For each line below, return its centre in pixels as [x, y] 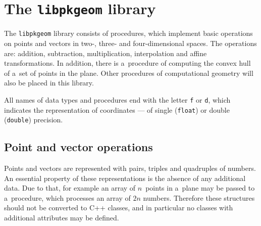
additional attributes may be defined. [62, 218]
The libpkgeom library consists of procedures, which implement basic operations [128, 33]
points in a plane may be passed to [200, 188]
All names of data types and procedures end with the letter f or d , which [117, 99]
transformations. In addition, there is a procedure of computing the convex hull [127, 63]
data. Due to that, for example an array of [70, 188]
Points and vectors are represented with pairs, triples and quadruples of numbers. [130, 168]
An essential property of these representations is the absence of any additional [125, 178]
